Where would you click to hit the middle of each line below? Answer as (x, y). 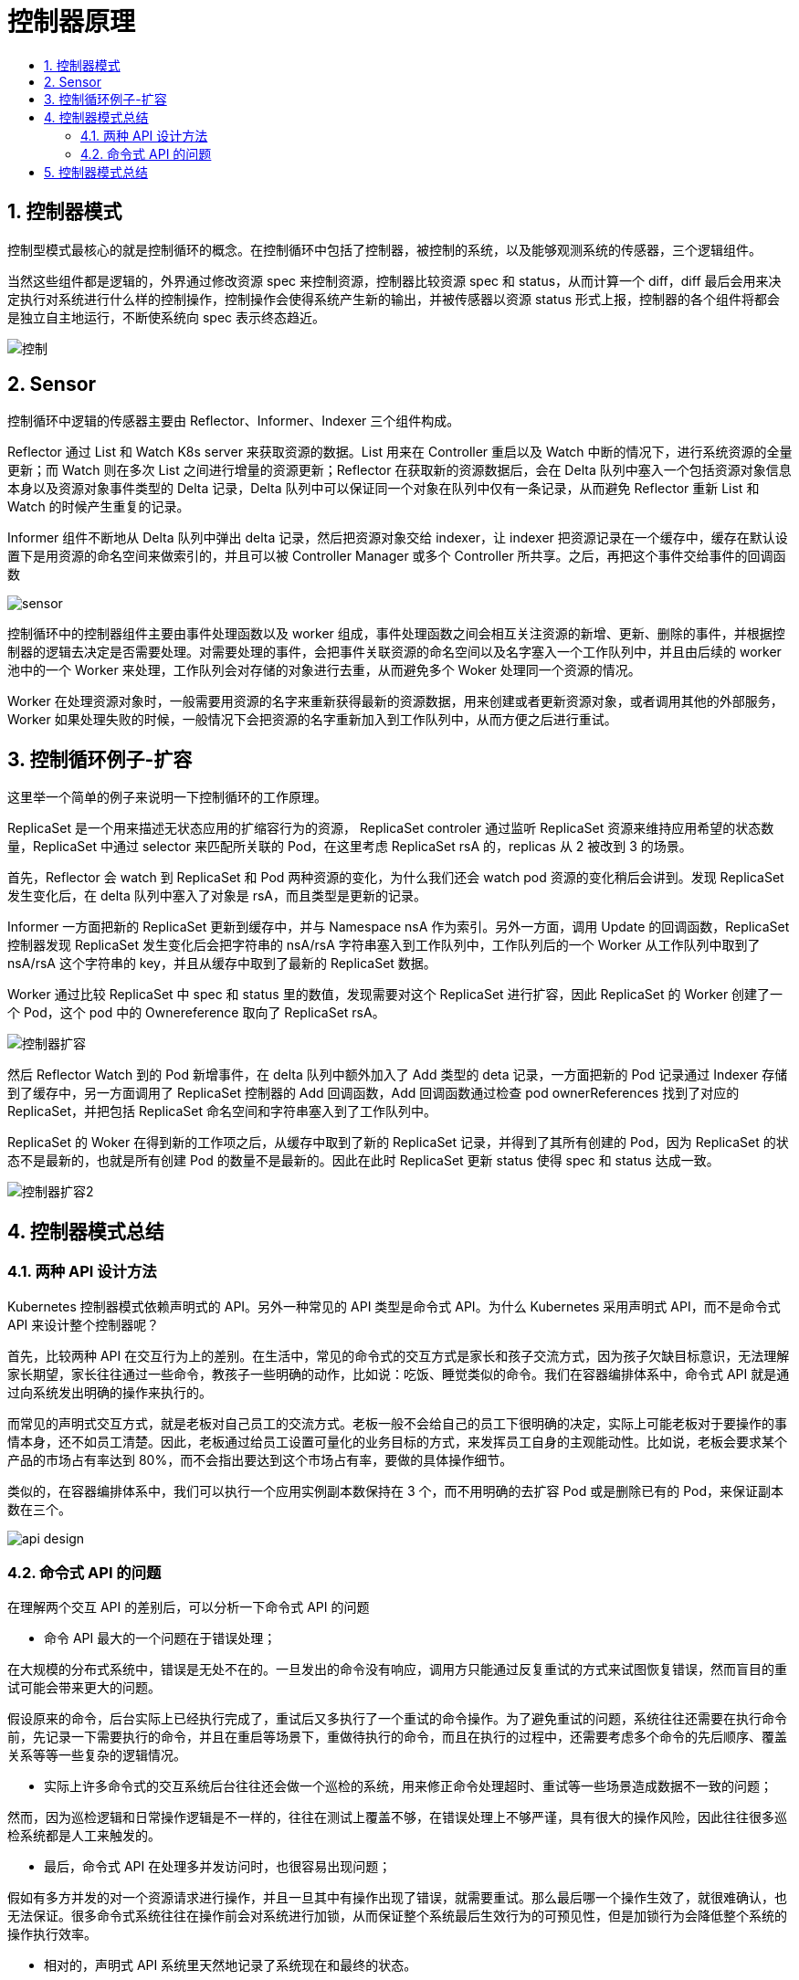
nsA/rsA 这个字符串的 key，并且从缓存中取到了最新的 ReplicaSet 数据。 (222, 964)
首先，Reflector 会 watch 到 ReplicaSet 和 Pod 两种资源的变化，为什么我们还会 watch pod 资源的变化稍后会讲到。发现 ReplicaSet (396, 878)
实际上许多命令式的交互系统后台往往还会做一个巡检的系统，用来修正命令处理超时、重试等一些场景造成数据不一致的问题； (408, 1786)
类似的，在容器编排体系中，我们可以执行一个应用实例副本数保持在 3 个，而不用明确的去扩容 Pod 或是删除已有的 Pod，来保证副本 (395, 1490)
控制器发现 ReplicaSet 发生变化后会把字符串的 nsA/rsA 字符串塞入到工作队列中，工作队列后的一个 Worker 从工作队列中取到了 (384, 945)
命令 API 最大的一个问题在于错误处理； (160, 1638)
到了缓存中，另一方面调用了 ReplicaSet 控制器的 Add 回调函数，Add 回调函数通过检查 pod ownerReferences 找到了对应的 (373, 1093)
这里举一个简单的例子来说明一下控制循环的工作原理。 (167, 797)
